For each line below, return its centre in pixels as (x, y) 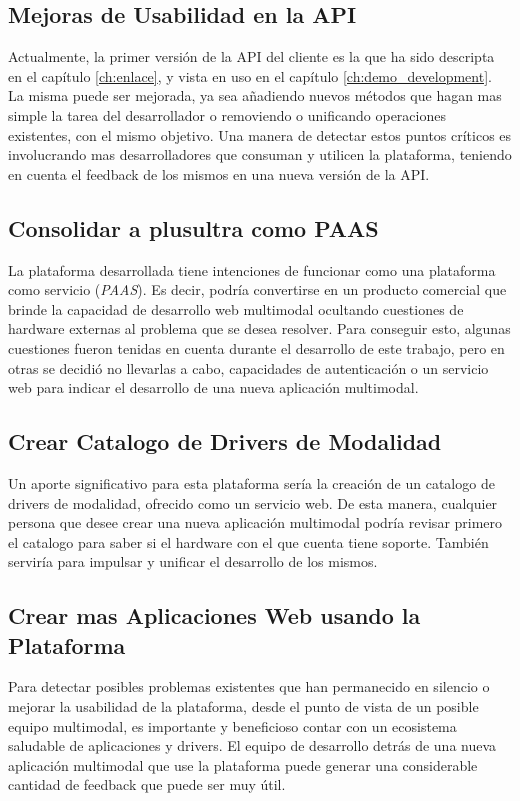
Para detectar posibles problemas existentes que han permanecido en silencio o (249, 686)
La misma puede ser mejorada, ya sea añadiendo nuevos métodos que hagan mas (255, 95)
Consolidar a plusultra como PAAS (193, 227)
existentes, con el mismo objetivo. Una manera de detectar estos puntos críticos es (260, 134)
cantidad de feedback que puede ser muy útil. (147, 784)
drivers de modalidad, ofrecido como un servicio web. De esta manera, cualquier (253, 502)
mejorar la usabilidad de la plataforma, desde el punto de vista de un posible (243, 706)
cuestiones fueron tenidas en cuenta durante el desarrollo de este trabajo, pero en (256, 347)
